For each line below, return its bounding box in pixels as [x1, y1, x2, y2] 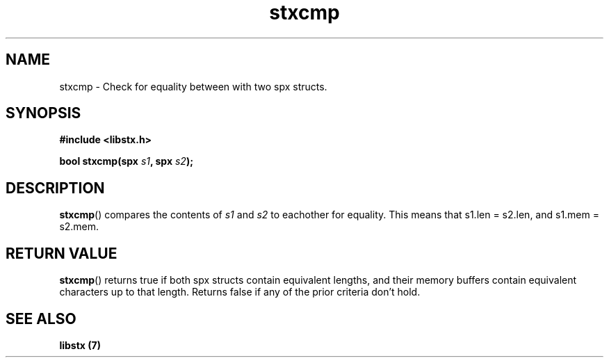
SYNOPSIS [6, 104, 81, 122]
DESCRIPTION [6, 179, 105, 197]
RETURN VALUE [6, 244, 117, 262]
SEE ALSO [6, 309, 76, 328]
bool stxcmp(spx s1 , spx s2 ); [59, 155, 193, 168]
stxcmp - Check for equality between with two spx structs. [59, 80, 327, 92]
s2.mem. [59, 220, 99, 233]
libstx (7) [59, 339, 101, 351]
